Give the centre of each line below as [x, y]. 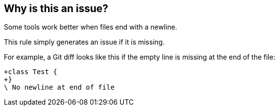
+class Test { [31, 72]
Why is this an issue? [56, 8]
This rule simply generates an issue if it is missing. [84, 42]
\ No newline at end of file [59, 87]
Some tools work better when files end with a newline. [91, 27]
